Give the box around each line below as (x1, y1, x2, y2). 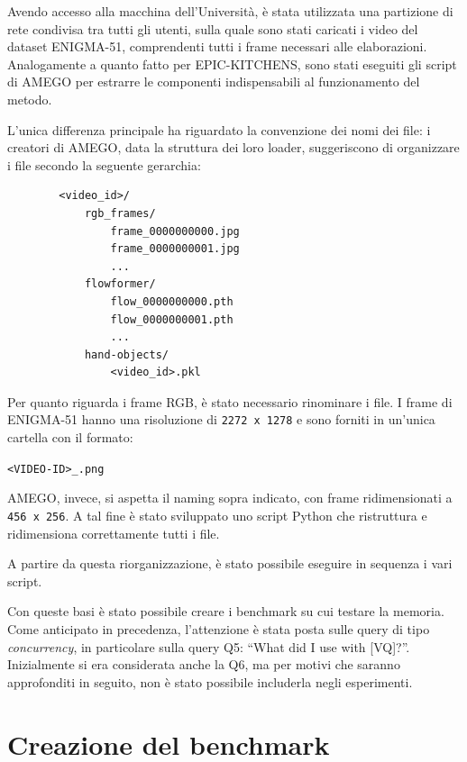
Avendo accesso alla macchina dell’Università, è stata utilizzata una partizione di (7, 2, 453, 20)
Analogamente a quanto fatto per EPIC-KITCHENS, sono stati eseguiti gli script (7, 54, 457, 73)
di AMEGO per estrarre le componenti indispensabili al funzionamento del (7, 72, 420, 91)
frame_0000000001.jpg (110, 242, 240, 256)
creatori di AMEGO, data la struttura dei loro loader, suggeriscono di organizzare (7, 138, 460, 157)
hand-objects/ (84, 348, 169, 361)
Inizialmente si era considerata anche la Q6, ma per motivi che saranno (7, 655, 400, 674)
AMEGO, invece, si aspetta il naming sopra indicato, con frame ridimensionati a (7, 488, 453, 507)
